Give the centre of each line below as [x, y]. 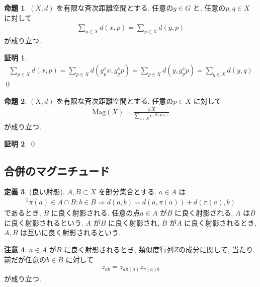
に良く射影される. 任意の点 [96, 213]
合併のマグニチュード [57, 170]
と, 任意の [209, 8]
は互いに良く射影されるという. [70, 232]
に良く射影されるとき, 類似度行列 [119, 249]
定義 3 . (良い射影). [34, 192]
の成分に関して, [204, 249]
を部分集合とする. [127, 192]
